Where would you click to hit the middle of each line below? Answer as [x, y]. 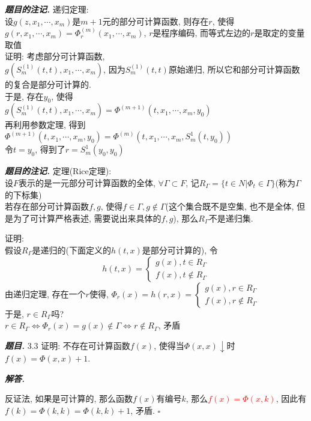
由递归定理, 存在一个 [45, 293]
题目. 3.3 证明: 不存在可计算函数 [68, 345]
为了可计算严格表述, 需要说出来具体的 [87, 218]
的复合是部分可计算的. [48, 84]
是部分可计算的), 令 [180, 250]
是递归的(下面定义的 [71, 250]
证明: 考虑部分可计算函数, [55, 56]
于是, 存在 [24, 96]
